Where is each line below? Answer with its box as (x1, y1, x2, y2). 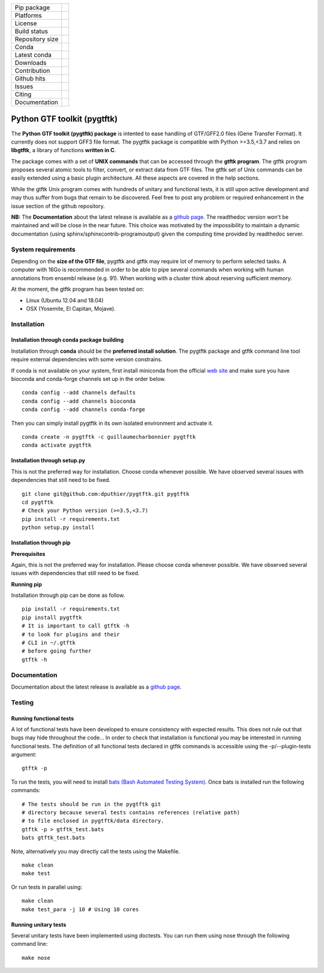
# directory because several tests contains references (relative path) (22, 809, 240, 816)
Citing (14, 90, 32, 99)
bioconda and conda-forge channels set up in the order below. (11, 376, 166, 383)
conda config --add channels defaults (22, 389, 136, 396)
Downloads (14, 59, 47, 67)
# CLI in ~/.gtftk (22, 639, 76, 646)
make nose (22, 954, 50, 961)
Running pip (11, 581, 42, 588)
